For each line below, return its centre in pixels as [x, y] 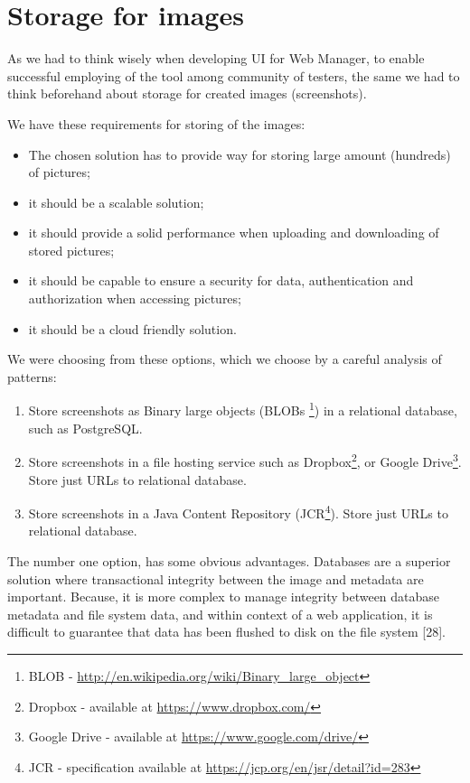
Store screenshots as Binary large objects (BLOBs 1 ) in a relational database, [243, 409]
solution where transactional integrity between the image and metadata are [216, 578]
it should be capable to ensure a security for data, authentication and [221, 280]
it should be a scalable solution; [116, 202]
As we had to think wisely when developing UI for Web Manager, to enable [216, 58]
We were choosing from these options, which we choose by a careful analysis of [225, 359]
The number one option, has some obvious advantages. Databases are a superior [229, 560]
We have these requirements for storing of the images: [156, 123]
